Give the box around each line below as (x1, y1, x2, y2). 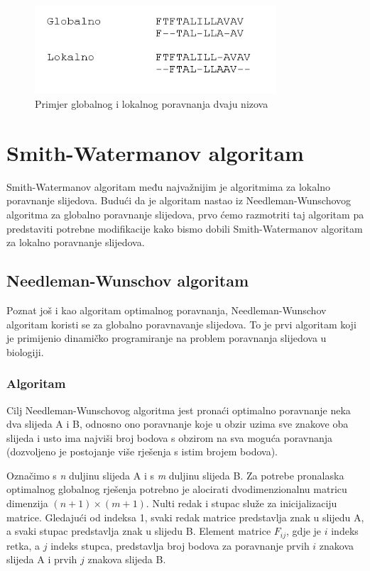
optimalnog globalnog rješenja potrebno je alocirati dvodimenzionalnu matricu (6, 482, 347, 497)
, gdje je (286, 523, 322, 538)
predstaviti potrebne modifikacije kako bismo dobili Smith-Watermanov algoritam (6, 221, 363, 235)
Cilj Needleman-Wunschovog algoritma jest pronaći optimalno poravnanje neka (6, 402, 351, 417)
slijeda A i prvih (6, 552, 77, 567)
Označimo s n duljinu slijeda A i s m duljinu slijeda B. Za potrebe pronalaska (6, 467, 344, 482)
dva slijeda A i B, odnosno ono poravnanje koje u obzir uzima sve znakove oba (6, 416, 349, 431)
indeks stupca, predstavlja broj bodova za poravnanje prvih (50, 538, 310, 553)
